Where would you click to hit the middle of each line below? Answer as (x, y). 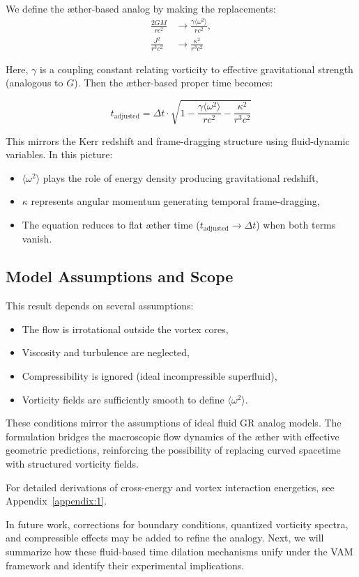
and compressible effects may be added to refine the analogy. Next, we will (165, 538)
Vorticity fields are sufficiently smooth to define (123, 399)
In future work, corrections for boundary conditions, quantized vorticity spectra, (177, 524)
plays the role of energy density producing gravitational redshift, (181, 177)
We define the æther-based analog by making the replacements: (141, 8)
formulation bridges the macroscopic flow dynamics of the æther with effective (173, 436)
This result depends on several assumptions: (100, 306)
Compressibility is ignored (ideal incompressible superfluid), (150, 376)
